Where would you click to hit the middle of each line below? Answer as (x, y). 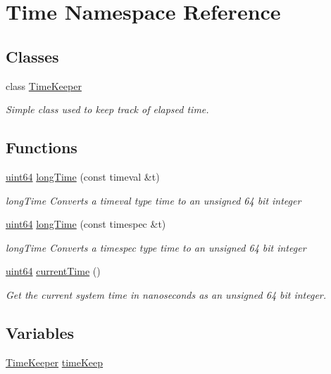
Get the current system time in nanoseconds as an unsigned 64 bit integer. (166, 294)
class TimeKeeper (44, 85)
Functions (42, 147)
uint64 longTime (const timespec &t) (86, 224)
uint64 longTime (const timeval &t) (83, 176)
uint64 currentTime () (53, 271)
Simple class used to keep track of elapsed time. (107, 109)
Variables (40, 332)
